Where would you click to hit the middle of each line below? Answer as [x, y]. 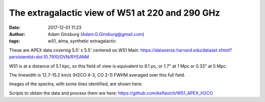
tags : [14, 41]
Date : [15, 27]
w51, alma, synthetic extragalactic [82, 41]
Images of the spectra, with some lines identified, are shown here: [76, 84]
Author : [17, 34]
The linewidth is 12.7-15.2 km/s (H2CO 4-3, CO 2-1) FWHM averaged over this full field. [97, 75]
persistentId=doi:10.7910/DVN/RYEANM [49, 57]
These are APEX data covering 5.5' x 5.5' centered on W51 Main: [74, 50]
